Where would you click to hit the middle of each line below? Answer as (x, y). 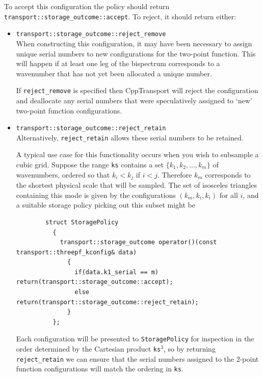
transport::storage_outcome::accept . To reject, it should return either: (120, 16)
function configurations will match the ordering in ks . (100, 369)
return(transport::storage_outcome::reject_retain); (107, 302)
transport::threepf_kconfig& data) (76, 252)
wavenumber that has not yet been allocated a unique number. (114, 73)
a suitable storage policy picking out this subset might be (106, 205)
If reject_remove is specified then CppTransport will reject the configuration (137, 90)
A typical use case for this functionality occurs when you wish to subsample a (137, 154)
